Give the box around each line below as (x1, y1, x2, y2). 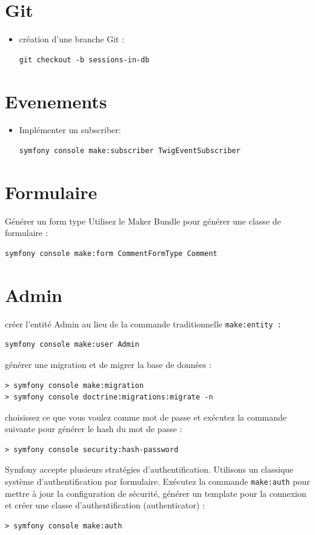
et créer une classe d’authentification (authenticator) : (5, 499, 205, 511)
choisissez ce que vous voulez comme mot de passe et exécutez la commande (5, 410, 287, 423)
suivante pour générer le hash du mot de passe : (5, 422, 182, 435)
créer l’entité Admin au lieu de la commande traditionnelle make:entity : (5, 317, 282, 330)
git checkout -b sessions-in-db (19, 55, 150, 64)
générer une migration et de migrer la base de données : (5, 358, 211, 370)
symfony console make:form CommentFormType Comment (5, 249, 217, 258)
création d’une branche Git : (19, 33, 125, 45)
